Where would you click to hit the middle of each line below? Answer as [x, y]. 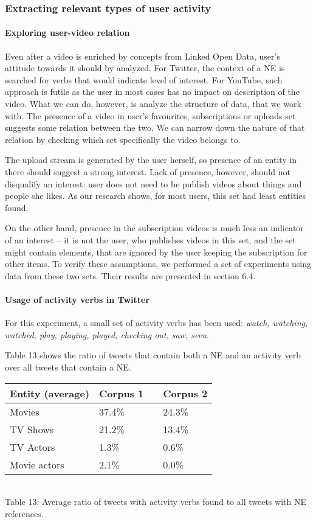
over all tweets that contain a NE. [68, 367]
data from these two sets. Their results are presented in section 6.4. [130, 275]
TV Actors [33, 447]
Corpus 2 [185, 393]
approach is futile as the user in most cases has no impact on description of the [152, 92]
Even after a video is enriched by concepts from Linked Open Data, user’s [143, 56]
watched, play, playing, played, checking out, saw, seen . [107, 334]
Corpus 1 [122, 393]
